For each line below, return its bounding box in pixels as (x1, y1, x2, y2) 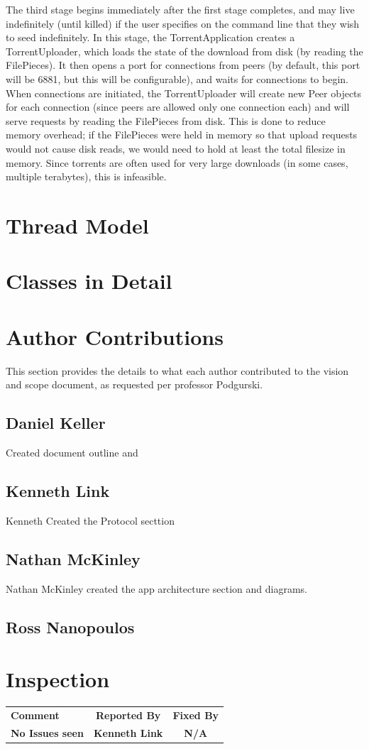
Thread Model (6, 210, 149, 239)
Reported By (95, 707, 161, 722)
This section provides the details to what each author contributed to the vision (6, 363, 349, 378)
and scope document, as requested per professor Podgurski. (6, 377, 263, 392)
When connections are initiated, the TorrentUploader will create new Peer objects (6, 85, 362, 100)
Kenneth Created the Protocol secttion (6, 513, 175, 527)
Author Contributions (6, 322, 224, 351)
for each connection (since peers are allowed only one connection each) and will (6, 99, 350, 114)
